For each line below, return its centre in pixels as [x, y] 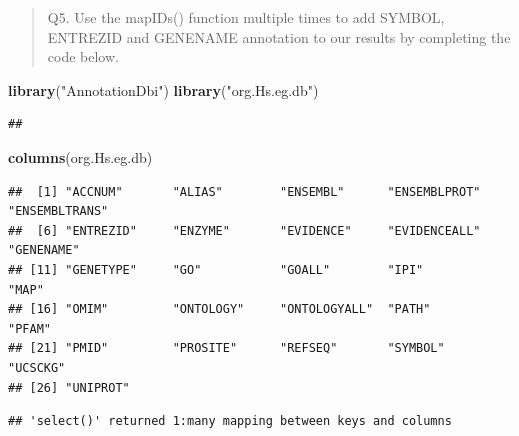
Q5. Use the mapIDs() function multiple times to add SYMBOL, [246, 17]
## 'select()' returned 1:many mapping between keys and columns [230, 421]
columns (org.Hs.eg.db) [80, 156]
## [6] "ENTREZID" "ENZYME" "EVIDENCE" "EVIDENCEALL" [244, 230]
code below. [83, 56]
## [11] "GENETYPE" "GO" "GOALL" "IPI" [216, 269]
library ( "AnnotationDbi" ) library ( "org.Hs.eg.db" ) [163, 89]
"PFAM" [29, 328]
